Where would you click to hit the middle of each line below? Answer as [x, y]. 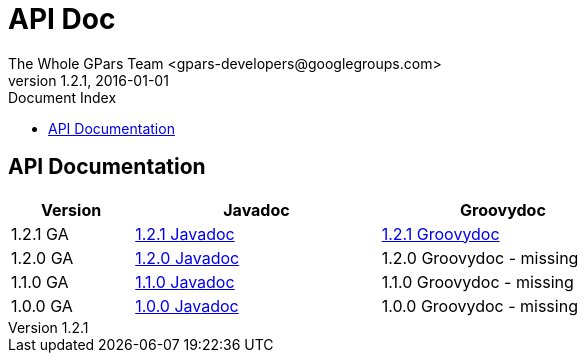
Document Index [62, 97]
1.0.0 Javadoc [187, 305]
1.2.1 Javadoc [185, 233]
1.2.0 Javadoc [187, 257]
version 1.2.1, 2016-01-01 [88, 80]
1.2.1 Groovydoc [440, 233]
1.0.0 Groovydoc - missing [479, 305]
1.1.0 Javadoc [185, 281]
